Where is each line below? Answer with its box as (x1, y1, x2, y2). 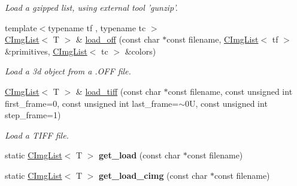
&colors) (125, 44, 156, 57)
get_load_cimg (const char (99, 169, 208, 181)
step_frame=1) (5, 109, 61, 121)
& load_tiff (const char (75, 85, 161, 97)
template (5, 21, 37, 34)
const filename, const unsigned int (168, 85, 293, 97)
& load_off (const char (75, 33, 160, 46)
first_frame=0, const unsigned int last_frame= (5, 97, 179, 109)
